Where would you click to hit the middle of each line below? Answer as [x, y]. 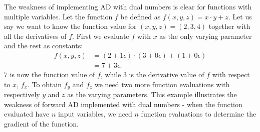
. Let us [240, 16]
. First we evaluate [101, 36]
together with [229, 26]
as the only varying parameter [206, 36]
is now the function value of [52, 74]
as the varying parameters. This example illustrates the [152, 94]
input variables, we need [95, 114]
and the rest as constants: [44, 46]
